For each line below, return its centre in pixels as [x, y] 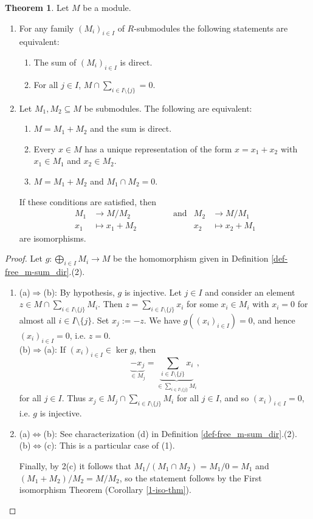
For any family [46, 28]
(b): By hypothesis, [79, 292]
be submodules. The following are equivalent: [168, 108]
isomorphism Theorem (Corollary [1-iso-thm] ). [105, 490]
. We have [162, 320]
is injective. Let [153, 292]
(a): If [55, 349]
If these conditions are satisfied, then [88, 201]
